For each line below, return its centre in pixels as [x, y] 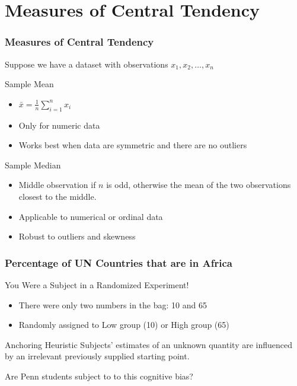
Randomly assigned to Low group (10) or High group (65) [124, 325]
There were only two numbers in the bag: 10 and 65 [113, 304]
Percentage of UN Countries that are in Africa [119, 262]
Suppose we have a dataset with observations [87, 64]
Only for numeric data [59, 125]
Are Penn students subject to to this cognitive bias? [99, 376]
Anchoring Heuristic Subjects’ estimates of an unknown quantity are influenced [149, 344]
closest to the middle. [58, 196]
